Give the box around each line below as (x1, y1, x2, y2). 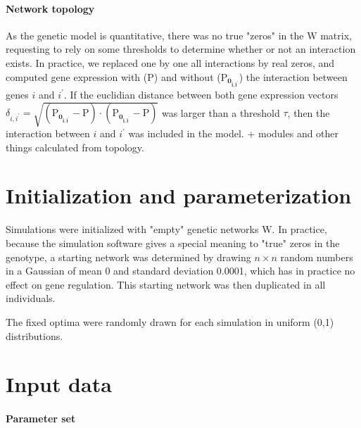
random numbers (280, 249, 353, 264)
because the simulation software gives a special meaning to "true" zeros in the (6, 235, 340, 250)
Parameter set (6, 411, 76, 426)
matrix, (320, 27, 352, 42)
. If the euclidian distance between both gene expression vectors (63, 87, 338, 101)
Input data (6, 370, 112, 398)
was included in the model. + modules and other (128, 126, 339, 141)
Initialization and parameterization (6, 181, 352, 210)
